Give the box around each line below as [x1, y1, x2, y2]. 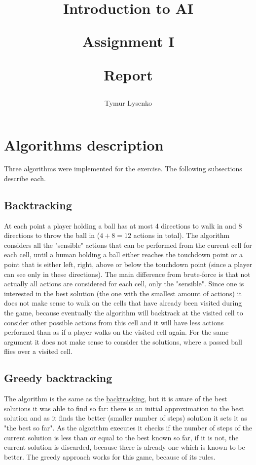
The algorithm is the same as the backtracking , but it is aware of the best [4, 393, 227, 404]
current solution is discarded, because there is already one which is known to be [4, 442, 245, 452]
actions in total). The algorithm [133, 230, 230, 240]
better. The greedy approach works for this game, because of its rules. [4, 451, 216, 462]
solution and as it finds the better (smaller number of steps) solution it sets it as [4, 413, 247, 423]
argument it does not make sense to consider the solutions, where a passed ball [4, 336, 242, 347]
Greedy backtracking [4, 370, 112, 386]
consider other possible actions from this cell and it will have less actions [4, 317, 224, 327]
